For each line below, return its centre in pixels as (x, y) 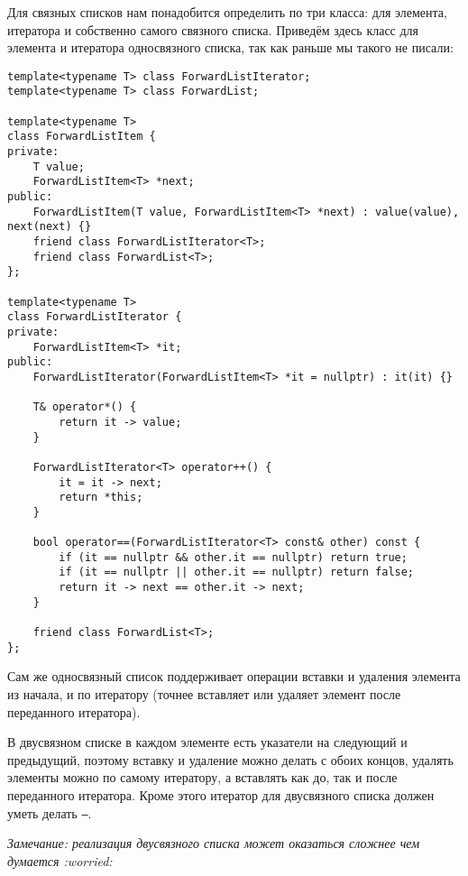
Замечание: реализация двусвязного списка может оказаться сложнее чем (214, 843)
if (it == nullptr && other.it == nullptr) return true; (233, 557)
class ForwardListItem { (82, 137)
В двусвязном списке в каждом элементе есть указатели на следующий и (207, 742)
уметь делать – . (50, 812)
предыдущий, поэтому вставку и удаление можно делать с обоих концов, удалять (230, 759)
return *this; (101, 498)
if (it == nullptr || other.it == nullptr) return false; (237, 572)
